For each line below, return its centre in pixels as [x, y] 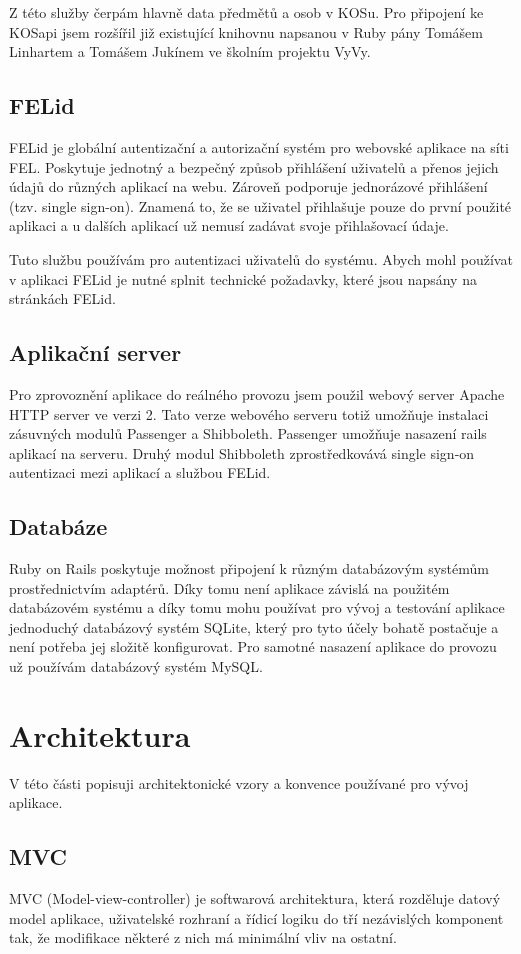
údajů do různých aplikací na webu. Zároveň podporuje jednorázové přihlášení [248, 186]
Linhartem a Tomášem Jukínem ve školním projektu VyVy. [190, 51]
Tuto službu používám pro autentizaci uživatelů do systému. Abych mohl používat [261, 258]
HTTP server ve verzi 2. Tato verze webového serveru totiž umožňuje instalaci [249, 413]
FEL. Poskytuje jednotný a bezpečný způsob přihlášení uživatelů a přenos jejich [254, 166]
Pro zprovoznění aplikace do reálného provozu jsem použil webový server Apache [257, 393]
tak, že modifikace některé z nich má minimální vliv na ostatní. [203, 937]
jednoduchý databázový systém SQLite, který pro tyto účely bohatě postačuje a [254, 626]
